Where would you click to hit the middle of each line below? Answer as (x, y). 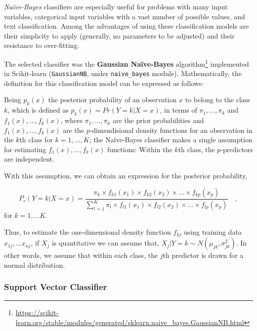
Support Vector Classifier (56, 287)
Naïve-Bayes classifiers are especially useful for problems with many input (116, 6)
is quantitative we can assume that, (105, 243)
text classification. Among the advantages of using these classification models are (127, 26)
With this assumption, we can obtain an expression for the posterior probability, (126, 176)
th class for (36, 140)
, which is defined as (38, 110)
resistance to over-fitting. (42, 45)
